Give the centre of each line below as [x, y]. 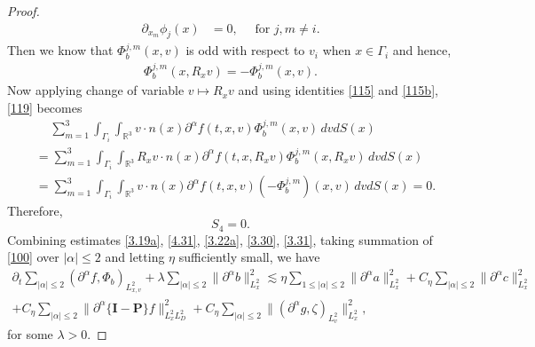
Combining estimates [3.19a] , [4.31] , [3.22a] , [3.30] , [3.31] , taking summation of [220, 239]
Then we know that [60, 50]
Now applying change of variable [96, 90]
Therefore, [35, 210]
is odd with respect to [245, 50]
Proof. [24, 11]
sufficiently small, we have [249, 257]
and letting [135, 257]
